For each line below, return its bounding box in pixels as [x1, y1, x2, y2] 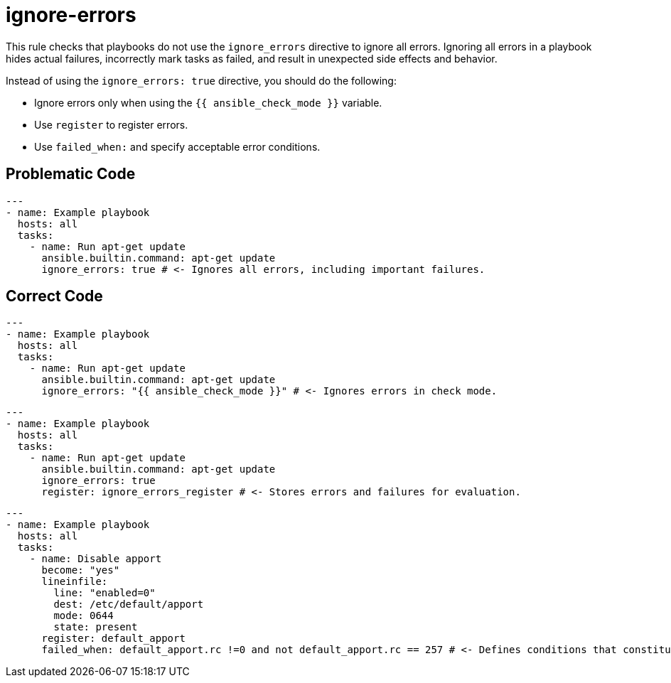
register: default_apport [41, 633, 186, 645]
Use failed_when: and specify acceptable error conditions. [34, 140, 321, 153]
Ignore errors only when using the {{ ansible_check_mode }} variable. [34, 96, 382, 109]
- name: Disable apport [29, 553, 162, 565]
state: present [53, 621, 138, 633]
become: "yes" [41, 564, 120, 576]
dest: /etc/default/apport [53, 598, 204, 611]
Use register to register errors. [34, 118, 188, 131]
